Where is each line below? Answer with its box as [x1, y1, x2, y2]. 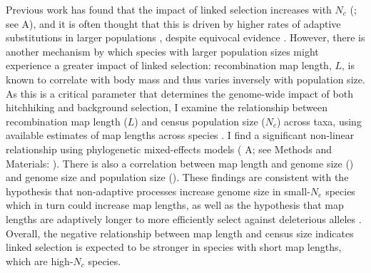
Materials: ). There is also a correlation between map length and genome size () [6, 155, 354, 170]
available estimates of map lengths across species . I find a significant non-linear [6, 128, 355, 143]
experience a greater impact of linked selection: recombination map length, [6, 58, 332, 73]
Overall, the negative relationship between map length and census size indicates [6, 225, 354, 240]
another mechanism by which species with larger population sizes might [6, 43, 319, 58]
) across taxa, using [277, 113, 362, 128]
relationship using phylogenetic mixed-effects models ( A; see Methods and [6, 141, 332, 156]
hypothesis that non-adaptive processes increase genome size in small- [6, 183, 310, 198]
